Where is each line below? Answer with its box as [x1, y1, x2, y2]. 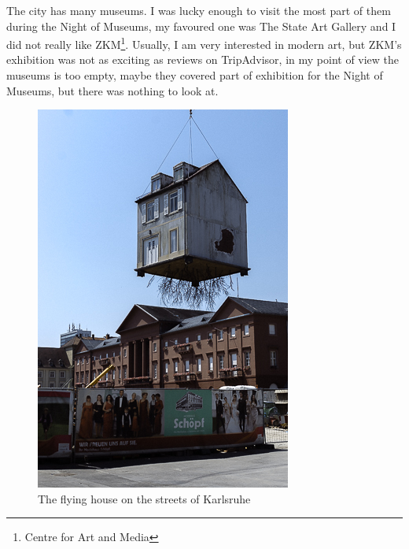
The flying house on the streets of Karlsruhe [38, 490, 251, 506]
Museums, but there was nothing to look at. [6, 82, 219, 98]
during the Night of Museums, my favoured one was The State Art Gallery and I [6, 17, 396, 34]
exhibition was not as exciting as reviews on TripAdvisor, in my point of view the [6, 51, 400, 68]
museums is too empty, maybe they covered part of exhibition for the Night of [6, 67, 383, 83]
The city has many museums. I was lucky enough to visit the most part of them [6, 2, 391, 18]
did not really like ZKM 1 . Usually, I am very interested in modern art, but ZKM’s [6, 34, 402, 52]
